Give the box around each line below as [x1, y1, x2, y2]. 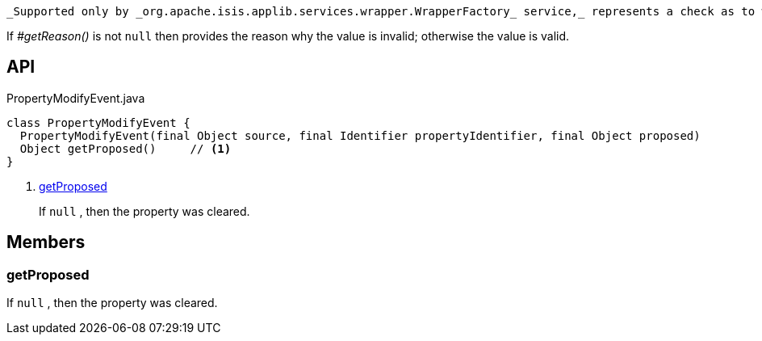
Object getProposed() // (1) [19, 141, 232, 155]
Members [6, 232, 86, 253]
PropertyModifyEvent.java [6, 91, 145, 105]
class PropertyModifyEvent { [6, 116, 190, 129]
